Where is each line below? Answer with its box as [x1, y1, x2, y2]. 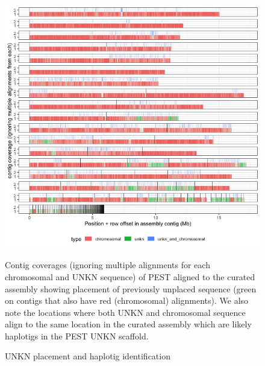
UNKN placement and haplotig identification [5, 350, 170, 362]
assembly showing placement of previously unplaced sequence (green [5, 282, 257, 295]
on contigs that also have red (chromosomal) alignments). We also [5, 294, 249, 307]
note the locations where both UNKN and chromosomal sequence [5, 306, 246, 318]
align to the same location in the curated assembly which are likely [5, 318, 252, 330]
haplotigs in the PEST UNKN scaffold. [5, 329, 149, 342]
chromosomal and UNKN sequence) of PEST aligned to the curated [5, 270, 255, 283]
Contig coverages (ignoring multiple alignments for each [5, 258, 210, 271]
